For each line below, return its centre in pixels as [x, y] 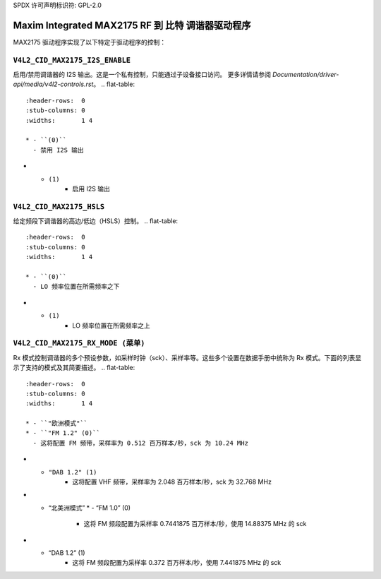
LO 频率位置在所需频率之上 [111, 326]
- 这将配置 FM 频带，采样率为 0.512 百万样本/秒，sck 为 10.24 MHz [140, 443]
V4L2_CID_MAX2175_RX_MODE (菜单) [79, 344]
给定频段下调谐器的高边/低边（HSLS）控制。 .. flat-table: [96, 221]
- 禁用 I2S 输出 [58, 150]
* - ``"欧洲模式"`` [57, 423]
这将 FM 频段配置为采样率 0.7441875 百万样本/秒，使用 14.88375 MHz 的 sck [195, 524]
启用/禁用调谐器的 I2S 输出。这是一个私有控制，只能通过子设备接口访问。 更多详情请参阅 [142, 75]
